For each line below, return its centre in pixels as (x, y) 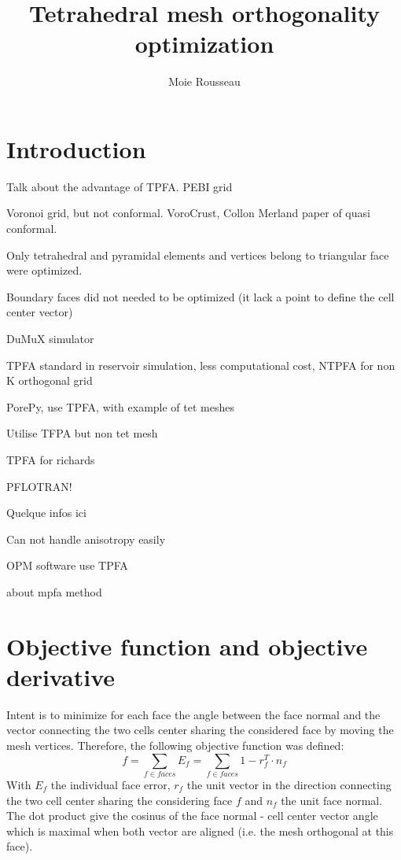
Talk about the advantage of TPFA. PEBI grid (120, 186)
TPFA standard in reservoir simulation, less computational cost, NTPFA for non (201, 365)
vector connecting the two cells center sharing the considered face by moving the (200, 730)
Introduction (76, 148)
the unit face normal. (332, 800)
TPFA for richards (51, 459)
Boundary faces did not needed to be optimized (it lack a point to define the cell (200, 296)
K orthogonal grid (50, 380)
